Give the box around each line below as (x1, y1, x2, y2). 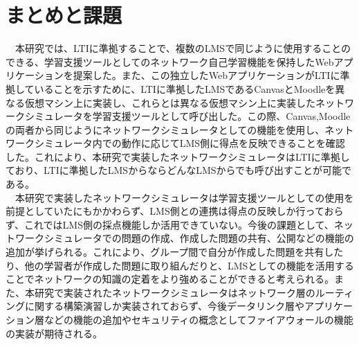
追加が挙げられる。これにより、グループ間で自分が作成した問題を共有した (6, 245, 344, 259)
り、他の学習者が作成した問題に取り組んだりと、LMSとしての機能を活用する (6, 258, 354, 272)
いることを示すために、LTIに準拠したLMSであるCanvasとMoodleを (34, 81, 335, 96)
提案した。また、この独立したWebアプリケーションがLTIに (73, 68, 340, 82)
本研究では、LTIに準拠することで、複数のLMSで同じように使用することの (15, 41, 351, 55)
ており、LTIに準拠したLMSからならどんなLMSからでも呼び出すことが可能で (6, 163, 352, 177)
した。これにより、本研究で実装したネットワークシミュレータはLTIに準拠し (6, 149, 350, 163)
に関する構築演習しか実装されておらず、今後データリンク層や (24, 299, 304, 313)
